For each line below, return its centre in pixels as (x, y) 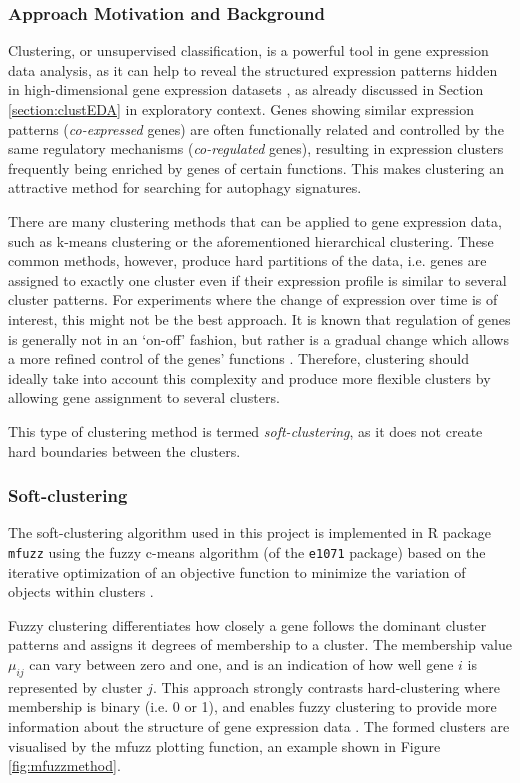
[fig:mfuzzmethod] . (64, 765)
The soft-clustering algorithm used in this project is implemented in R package (249, 532)
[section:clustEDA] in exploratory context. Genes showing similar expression (241, 109)
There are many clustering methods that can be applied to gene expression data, (255, 220)
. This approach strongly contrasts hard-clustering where (326, 686)
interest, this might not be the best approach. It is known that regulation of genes (259, 318)
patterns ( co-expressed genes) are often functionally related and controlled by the (256, 128)
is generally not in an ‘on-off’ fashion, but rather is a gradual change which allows (258, 338)
